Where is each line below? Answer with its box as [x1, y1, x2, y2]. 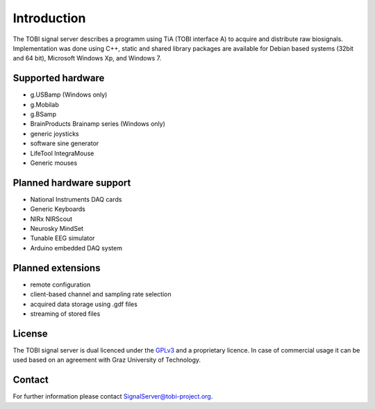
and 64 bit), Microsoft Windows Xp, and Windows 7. [12, 54, 162, 63]
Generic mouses [30, 159, 78, 167]
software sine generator [30, 139, 99, 147]
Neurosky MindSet [30, 225, 83, 233]
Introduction [12, 10, 86, 26]
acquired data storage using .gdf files [30, 300, 138, 308]
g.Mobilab [30, 100, 59, 109]
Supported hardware [12, 72, 105, 84]
